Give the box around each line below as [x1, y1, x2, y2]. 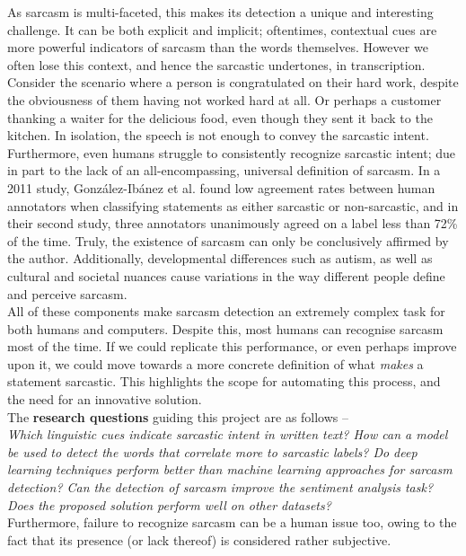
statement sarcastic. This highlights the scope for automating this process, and [7, 372, 441, 391]
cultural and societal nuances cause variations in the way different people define [7, 266, 445, 285]
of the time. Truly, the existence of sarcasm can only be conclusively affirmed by [7, 231, 449, 250]
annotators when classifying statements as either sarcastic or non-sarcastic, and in [7, 196, 459, 215]
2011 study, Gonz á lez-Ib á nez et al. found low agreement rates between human [7, 178, 435, 197]
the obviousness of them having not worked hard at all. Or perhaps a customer [7, 90, 442, 109]
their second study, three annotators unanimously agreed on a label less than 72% [7, 214, 458, 233]
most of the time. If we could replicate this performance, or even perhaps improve [7, 337, 457, 356]
